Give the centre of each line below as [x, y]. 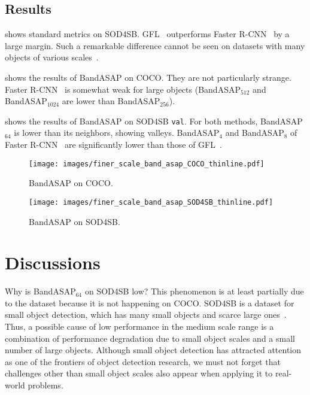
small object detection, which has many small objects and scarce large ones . [146, 315]
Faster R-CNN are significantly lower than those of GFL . [113, 145]
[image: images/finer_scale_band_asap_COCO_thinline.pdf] [147, 164]
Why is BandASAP [40, 291]
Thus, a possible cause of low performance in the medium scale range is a [139, 326]
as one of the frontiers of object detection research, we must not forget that [143, 361]
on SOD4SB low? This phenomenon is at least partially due [194, 291]
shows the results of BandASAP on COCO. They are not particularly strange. [148, 77]
